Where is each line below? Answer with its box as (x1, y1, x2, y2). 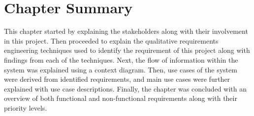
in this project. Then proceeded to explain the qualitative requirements (4, 35, 219, 46)
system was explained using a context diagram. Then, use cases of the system (4, 64, 237, 74)
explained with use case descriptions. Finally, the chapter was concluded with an (4, 83, 247, 93)
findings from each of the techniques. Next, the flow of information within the (4, 54, 238, 65)
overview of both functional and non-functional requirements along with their (4, 93, 237, 103)
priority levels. (4, 102, 47, 113)
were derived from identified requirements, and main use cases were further (4, 74, 230, 84)
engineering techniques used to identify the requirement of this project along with (4, 45, 250, 55)
